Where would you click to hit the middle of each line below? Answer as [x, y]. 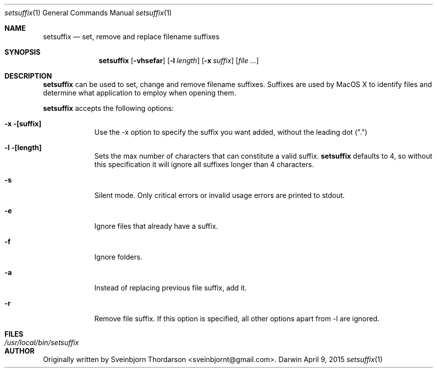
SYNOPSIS [23, 52]
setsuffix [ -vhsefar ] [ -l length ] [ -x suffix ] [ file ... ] [179, 60]
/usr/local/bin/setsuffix [42, 342]
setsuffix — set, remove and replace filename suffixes [131, 37]
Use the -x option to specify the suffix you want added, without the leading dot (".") [231, 132]
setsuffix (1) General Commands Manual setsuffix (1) [88, 13]
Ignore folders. [118, 257]
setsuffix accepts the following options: [108, 108]
